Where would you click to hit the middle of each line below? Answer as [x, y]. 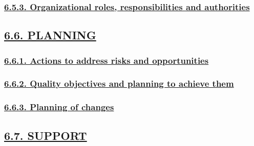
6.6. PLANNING [50, 35]
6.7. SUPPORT [46, 135]
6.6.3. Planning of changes [59, 107]
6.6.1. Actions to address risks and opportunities [107, 60]
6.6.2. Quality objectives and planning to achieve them [119, 83]
